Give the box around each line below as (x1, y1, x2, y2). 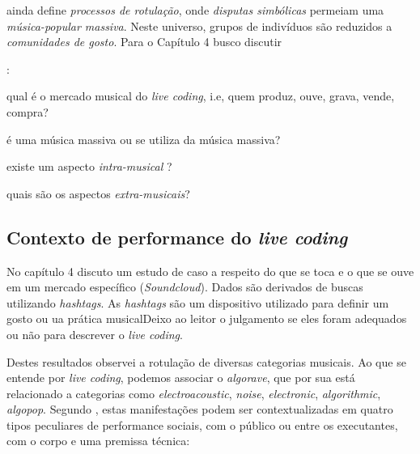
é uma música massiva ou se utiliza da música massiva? (6, 130, 281, 147)
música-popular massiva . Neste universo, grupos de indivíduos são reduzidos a (6, 17, 392, 34)
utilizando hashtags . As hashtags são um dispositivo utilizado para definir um (6, 294, 389, 311)
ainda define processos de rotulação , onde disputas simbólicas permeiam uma (6, 2, 384, 18)
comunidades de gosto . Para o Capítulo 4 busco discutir (6, 33, 282, 50)
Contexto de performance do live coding (6, 224, 348, 249)
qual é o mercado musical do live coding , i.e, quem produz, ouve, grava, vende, (6, 87, 395, 104)
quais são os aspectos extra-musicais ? (6, 185, 190, 202)
